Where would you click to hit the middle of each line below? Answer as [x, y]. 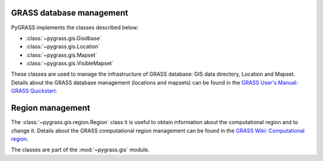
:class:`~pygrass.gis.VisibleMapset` [70, 63]
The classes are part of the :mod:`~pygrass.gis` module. [80, 150]
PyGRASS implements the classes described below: [75, 27]
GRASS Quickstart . [34, 91]
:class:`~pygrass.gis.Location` [63, 47]
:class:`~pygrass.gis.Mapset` [62, 55]
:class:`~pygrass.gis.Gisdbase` [64, 38]
